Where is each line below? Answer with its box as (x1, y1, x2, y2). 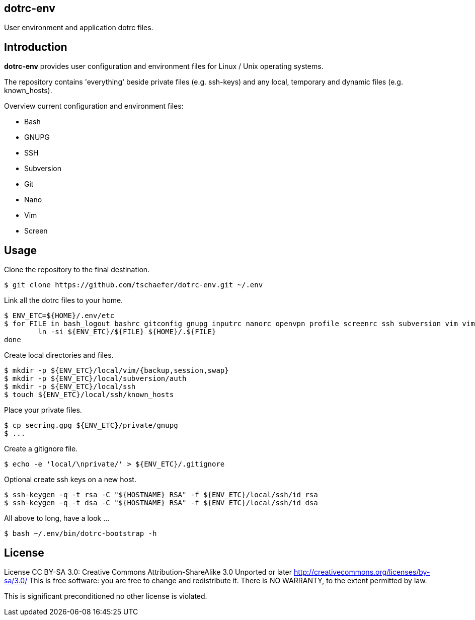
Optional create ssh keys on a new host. (4, 475, 136, 484)
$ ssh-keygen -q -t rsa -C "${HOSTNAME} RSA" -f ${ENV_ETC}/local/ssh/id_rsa (4, 491, 318, 499)
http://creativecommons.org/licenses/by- (293, 567, 430, 576)
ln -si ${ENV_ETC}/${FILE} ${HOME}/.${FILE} (38, 328, 216, 336)
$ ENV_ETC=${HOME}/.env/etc (4, 312, 115, 320)
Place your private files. (4, 406, 82, 415)
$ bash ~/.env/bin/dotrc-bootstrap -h (4, 529, 157, 538)
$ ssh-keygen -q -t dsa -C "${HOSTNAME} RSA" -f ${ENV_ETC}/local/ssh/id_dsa (4, 499, 318, 507)
